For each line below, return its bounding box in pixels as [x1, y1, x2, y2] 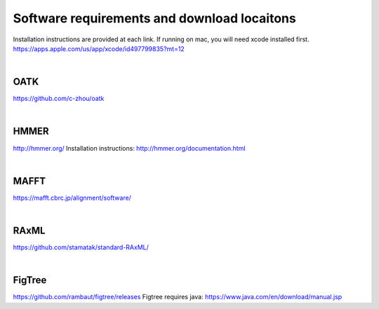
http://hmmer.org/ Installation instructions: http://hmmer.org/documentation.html [13, 144, 246, 152]
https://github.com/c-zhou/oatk [13, 95, 105, 103]
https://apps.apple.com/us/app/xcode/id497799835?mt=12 [13, 44, 185, 53]
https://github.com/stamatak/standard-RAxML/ [13, 243, 149, 252]
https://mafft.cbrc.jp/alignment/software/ [13, 193, 131, 202]
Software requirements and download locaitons [13, 11, 296, 26]
